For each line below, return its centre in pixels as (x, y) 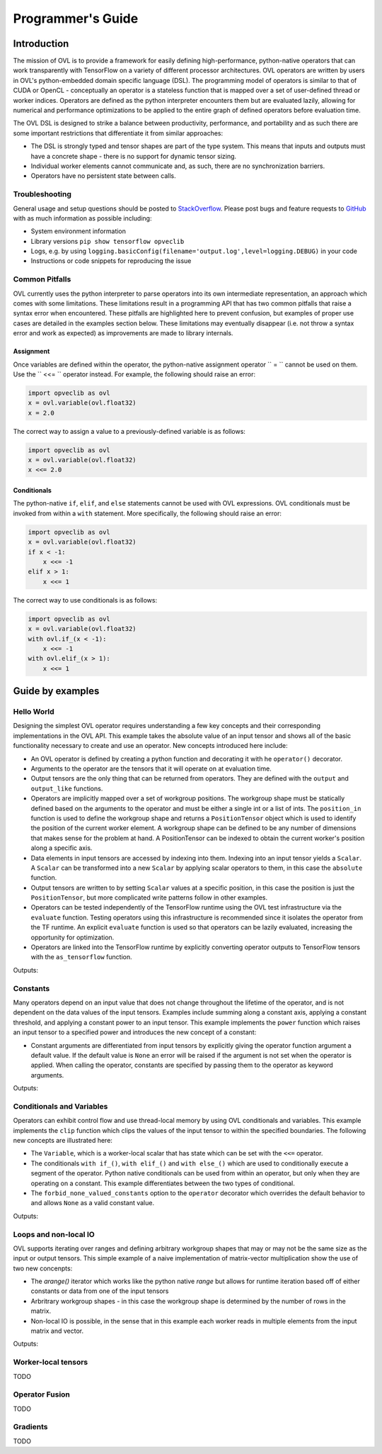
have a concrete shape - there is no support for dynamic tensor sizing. (134, 156)
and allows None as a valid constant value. (93, 1203)
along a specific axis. (62, 848)
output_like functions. (67, 788)
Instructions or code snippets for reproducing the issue (111, 261)
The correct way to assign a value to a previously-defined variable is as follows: (129, 431)
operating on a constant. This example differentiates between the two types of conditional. (163, 1183)
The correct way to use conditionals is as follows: (85, 600)
